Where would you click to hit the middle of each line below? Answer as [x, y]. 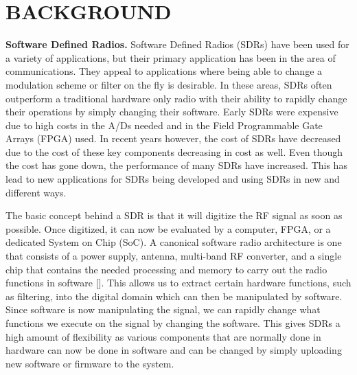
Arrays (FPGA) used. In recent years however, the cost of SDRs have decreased [173, 138]
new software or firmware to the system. [90, 363]
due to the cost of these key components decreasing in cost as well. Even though [174, 151]
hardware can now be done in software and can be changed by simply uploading [174, 350]
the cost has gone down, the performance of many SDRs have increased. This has [176, 165]
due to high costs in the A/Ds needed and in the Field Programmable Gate [164, 125]
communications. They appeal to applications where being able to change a [164, 71]
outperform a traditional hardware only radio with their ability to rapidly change [176, 98]
